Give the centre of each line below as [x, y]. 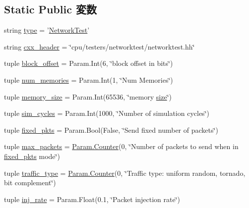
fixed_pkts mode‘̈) [32, 156]
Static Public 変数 [50, 9]
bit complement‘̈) [30, 182]
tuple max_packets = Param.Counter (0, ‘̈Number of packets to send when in [121, 146]
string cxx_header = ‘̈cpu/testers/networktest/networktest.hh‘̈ [99, 46]
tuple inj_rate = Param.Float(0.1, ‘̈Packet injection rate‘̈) [92, 199]
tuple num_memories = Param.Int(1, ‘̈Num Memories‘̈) [89, 79]
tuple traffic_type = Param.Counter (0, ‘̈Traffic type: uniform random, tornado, [125, 173]
